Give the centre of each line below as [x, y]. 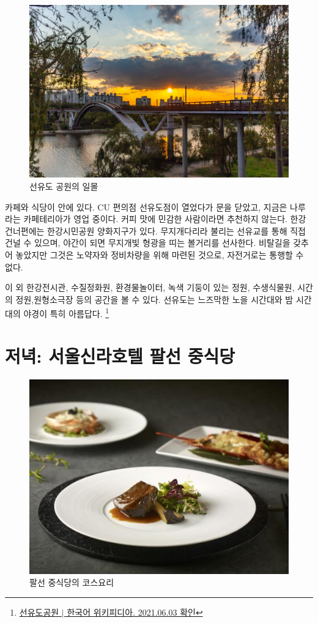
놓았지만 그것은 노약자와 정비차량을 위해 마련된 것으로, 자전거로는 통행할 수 [160, 254]
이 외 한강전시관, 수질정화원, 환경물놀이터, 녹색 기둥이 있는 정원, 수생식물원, [150, 287]
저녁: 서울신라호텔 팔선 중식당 [120, 355]
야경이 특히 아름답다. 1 [66, 312]
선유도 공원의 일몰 [64, 186]
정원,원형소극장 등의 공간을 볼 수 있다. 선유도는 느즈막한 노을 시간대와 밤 [154, 299]
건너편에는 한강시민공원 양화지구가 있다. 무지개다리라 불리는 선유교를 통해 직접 [155, 230]
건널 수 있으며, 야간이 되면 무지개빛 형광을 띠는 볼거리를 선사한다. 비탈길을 [148, 243]
